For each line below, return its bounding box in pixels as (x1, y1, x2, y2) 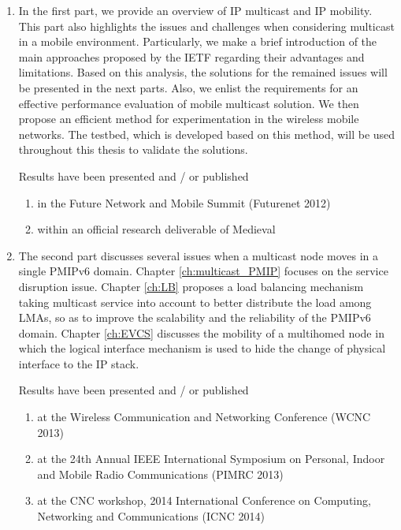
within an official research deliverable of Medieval (37, 221, 276, 237)
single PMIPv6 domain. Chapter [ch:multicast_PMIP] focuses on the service (18, 263, 388, 279)
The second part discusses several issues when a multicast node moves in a (18, 247, 379, 263)
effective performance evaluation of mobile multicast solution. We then (18, 95, 359, 111)
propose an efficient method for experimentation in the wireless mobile (18, 110, 359, 127)
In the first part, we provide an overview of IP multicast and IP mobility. (18, 2, 373, 18)
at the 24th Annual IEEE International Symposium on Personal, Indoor (37, 450, 385, 467)
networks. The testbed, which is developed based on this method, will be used (18, 125, 395, 142)
